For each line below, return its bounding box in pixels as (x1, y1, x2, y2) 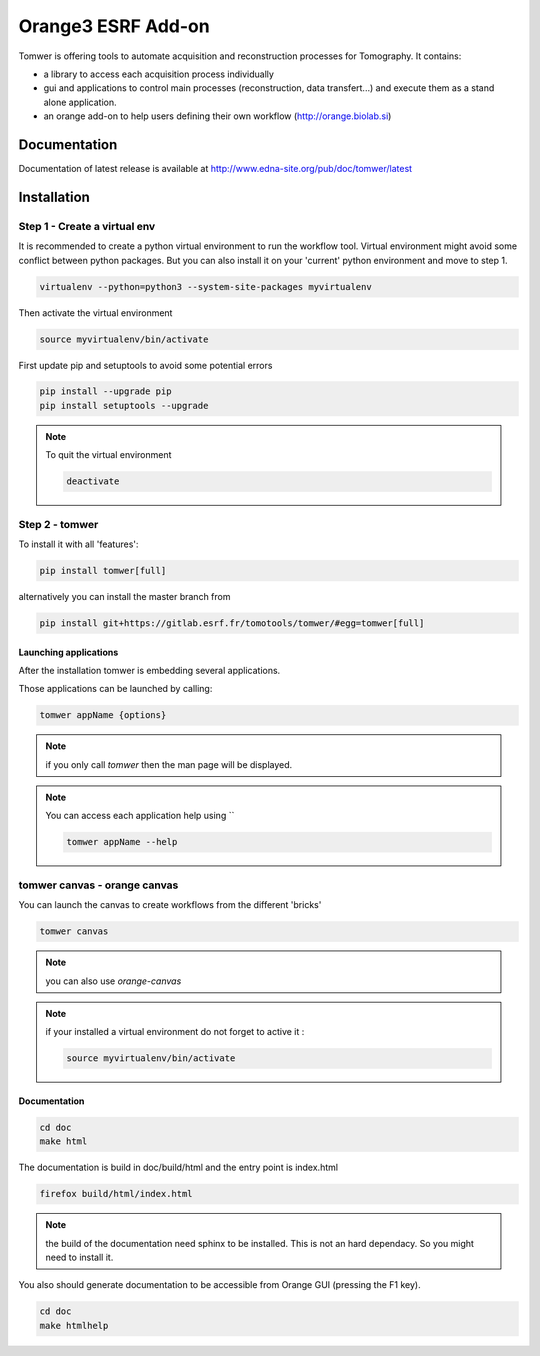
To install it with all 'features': (18, 538, 139, 550)
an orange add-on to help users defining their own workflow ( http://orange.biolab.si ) (43, 110, 392, 122)
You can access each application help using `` (45, 810, 235, 822)
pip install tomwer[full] (39, 565, 167, 576)
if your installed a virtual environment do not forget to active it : (45, 1026, 305, 1038)
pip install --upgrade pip (39, 386, 172, 397)
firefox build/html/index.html (39, 1188, 194, 1200)
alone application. (43, 96, 117, 108)
